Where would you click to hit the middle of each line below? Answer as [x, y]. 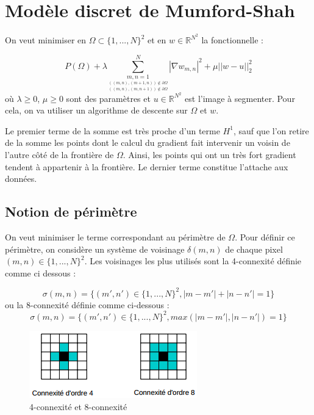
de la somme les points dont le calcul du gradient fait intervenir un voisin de [148, 143]
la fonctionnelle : [232, 40]
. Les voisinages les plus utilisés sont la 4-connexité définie [193, 261]
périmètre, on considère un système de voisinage [95, 249]
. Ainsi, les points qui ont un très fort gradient [209, 154]
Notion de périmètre [71, 211]
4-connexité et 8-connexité [78, 406]
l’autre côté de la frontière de [59, 154]
